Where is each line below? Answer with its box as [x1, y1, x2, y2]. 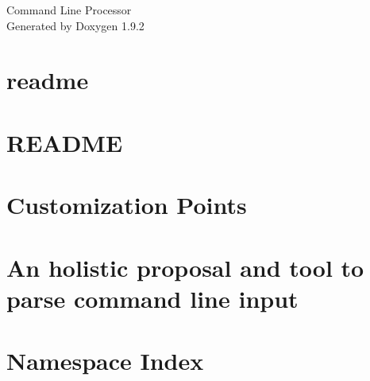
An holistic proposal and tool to [6, 251, 364, 283]
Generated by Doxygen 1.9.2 [6, 17, 145, 33]
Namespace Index [6, 344, 204, 377]
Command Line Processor [6, 2, 132, 17]
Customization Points [6, 189, 247, 221]
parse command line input [6, 282, 299, 314]
